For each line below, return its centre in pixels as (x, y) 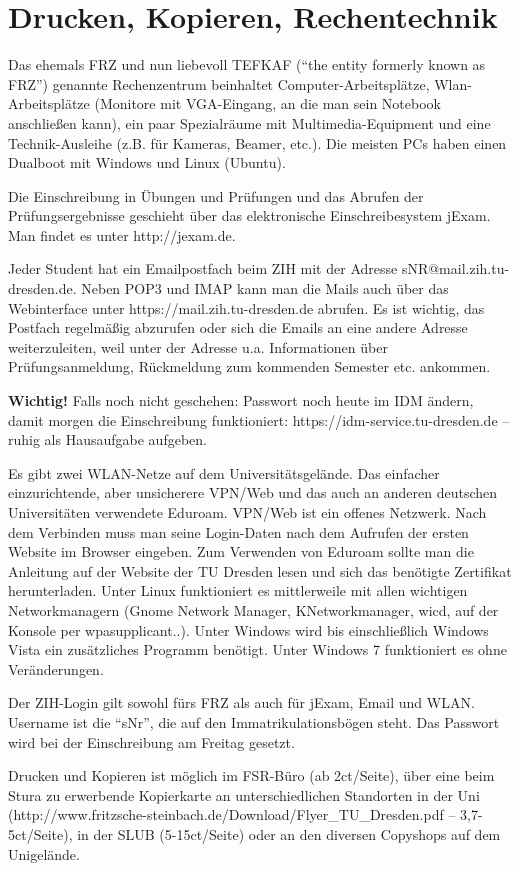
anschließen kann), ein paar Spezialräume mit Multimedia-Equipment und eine (249, 122)
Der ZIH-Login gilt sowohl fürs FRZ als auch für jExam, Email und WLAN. (241, 702)
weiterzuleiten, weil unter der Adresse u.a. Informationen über (198, 346)
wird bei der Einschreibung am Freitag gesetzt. (151, 741)
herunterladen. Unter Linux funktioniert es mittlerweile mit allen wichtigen (238, 590)
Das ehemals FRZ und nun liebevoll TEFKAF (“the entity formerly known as (247, 64)
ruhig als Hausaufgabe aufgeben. (107, 439)
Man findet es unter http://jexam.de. (122, 234)
